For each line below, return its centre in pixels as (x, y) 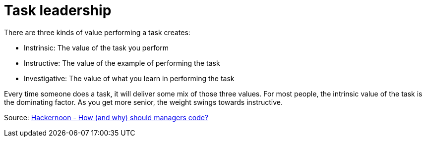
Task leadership (58, 10)
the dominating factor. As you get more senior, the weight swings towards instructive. (144, 102)
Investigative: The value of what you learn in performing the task (129, 78)
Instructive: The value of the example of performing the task (122, 63)
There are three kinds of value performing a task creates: (97, 32)
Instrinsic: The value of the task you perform (96, 47)
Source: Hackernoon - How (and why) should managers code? (106, 117)
